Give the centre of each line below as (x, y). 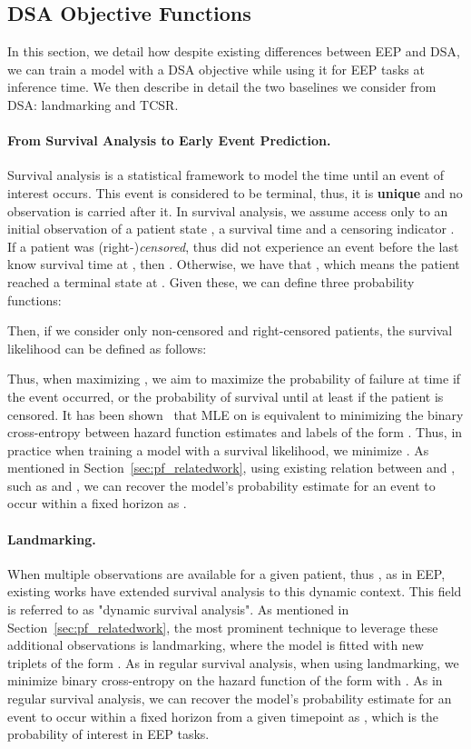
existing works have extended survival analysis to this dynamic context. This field (235, 591)
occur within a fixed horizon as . (97, 503)
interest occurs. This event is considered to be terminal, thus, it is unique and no (235, 192)
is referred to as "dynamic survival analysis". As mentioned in (178, 609)
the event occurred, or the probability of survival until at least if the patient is (226, 396)
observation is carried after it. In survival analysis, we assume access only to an (228, 210)
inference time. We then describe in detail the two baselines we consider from (222, 87)
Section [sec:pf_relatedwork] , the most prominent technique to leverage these (223, 627)
